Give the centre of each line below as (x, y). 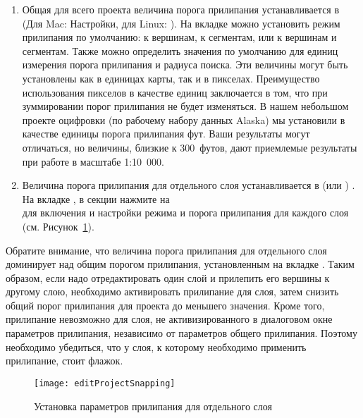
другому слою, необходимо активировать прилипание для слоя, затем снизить (172, 291)
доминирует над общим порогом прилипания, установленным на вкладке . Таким (180, 264)
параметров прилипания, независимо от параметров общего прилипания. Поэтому (181, 333)
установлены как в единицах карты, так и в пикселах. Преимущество (171, 78)
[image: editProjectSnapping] (105, 383)
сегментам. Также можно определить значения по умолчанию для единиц (180, 50)
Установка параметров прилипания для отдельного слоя (153, 406)
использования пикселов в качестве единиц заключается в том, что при (175, 92)
